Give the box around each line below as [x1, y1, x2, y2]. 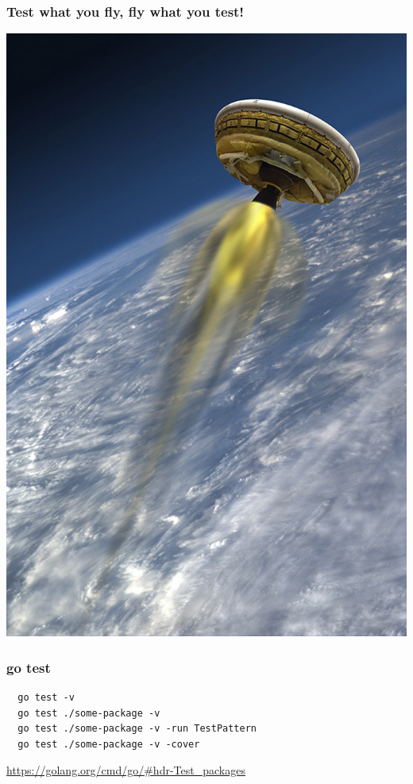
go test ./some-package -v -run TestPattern [17, 723, 257, 735]
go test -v [17, 691, 75, 703]
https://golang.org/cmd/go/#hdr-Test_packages [6, 762, 245, 778]
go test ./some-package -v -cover [17, 738, 200, 750]
